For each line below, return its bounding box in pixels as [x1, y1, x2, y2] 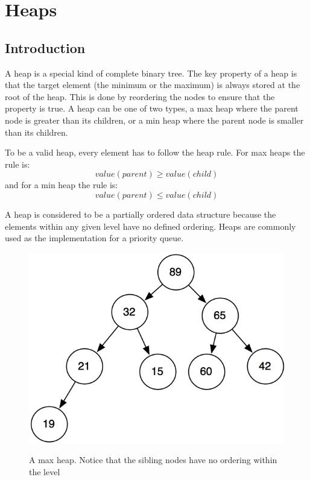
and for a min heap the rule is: [5, 178, 118, 191]
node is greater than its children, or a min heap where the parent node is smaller [5, 113, 304, 126]
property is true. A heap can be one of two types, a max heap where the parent [5, 102, 299, 115]
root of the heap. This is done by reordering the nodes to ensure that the [5, 90, 275, 103]
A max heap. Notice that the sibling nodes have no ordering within [29, 453, 277, 466]
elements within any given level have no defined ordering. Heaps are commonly [5, 219, 296, 232]
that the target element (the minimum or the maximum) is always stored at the [5, 78, 300, 91]
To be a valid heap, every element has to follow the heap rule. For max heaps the [5, 146, 305, 159]
